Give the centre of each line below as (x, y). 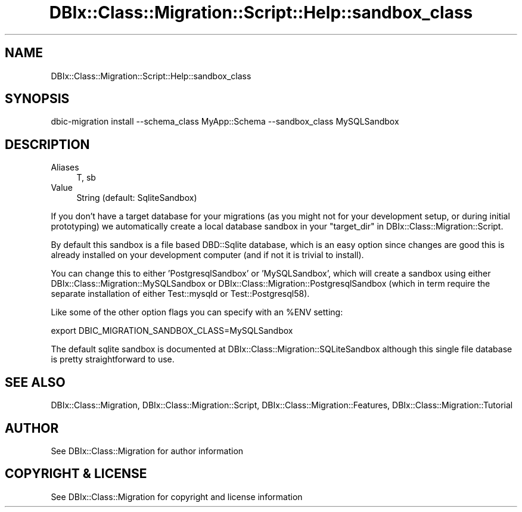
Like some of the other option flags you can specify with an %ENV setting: (197, 312)
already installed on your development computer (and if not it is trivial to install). (207, 255)
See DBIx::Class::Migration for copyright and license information (177, 497)
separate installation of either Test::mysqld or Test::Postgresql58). (180, 294)
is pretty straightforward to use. (113, 359)
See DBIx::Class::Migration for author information (147, 451)
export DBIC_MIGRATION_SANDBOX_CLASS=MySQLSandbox (172, 331)
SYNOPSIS (37, 99)
